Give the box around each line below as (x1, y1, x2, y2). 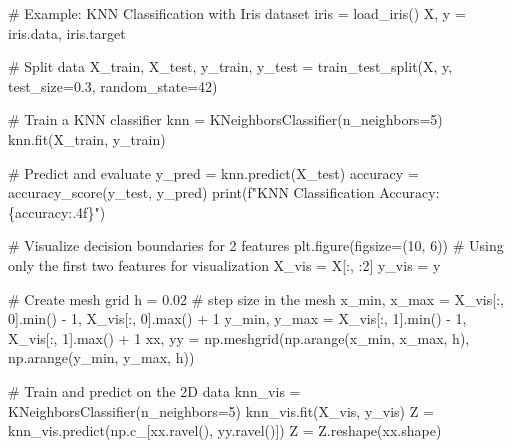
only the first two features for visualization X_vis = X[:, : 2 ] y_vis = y (8, 254, 441, 275)
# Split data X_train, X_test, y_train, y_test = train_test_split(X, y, (8, 56, 453, 77)
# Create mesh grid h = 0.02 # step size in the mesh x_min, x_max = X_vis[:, (8, 288, 504, 309)
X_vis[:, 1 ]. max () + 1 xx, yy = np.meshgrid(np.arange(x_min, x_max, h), (8, 327, 470, 348)
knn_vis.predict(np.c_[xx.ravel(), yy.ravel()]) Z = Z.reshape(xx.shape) (8, 420, 442, 441)
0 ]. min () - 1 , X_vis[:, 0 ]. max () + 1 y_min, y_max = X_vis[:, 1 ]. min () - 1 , (8, 308, 467, 329)
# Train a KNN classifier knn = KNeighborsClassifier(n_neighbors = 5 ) (8, 109, 443, 130)
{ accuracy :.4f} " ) (8, 201, 106, 222)
